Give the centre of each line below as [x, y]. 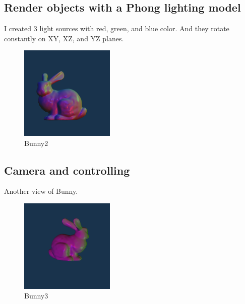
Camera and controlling [67, 170]
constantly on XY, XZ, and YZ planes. [64, 38]
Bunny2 [36, 143]
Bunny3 [36, 296]
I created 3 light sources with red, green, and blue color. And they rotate [117, 28]
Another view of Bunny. [41, 191]
